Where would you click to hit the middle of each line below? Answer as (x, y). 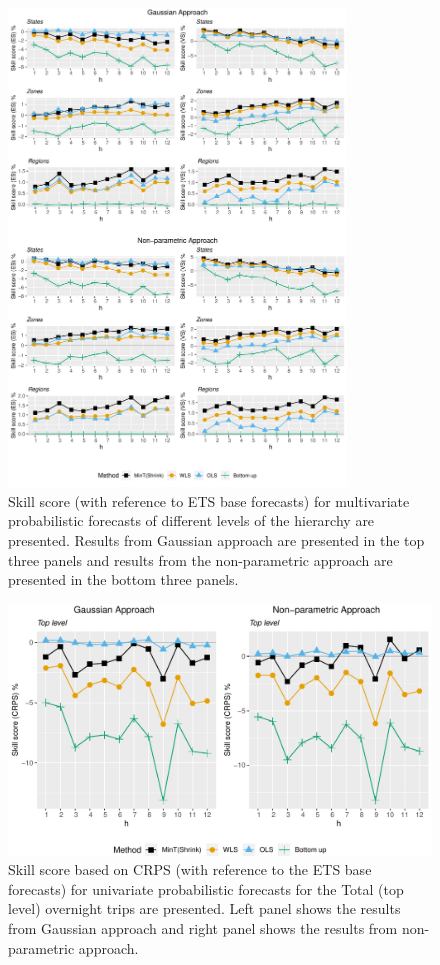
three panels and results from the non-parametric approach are (200, 559)
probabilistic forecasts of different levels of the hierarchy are (191, 520)
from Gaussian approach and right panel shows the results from (203, 927)
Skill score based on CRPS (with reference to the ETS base (190, 869)
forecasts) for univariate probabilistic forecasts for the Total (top (206, 888)
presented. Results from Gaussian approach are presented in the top (216, 540)
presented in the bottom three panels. (123, 579)
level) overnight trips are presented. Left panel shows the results (204, 908)
